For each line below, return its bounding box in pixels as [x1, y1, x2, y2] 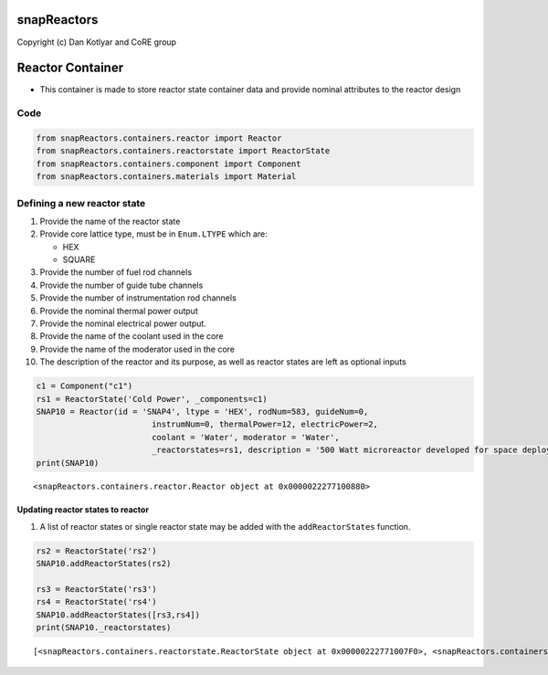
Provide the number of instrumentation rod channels [39, 292, 237, 303]
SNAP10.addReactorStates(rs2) [36, 558, 172, 569]
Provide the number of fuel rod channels [39, 267, 192, 278]
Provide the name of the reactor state [39, 216, 181, 227]
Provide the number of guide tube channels [39, 279, 204, 290]
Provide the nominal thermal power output [39, 305, 198, 316]
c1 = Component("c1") [36, 381, 133, 392]
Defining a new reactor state [16, 196, 146, 209]
